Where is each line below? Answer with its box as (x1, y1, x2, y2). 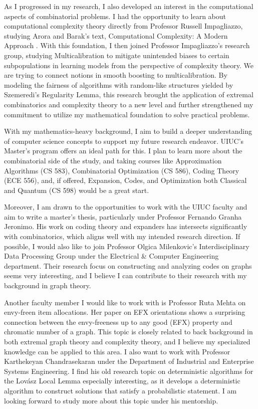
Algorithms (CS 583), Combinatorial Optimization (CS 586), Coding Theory (4, 165, 239, 175)
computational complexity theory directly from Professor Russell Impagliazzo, (4, 21, 243, 31)
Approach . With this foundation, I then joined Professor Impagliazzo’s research (4, 40, 250, 51)
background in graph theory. (4, 280, 91, 291)
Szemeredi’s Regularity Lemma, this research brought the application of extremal (4, 89, 253, 100)
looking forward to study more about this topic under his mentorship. (4, 395, 218, 405)
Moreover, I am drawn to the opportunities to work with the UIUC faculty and (4, 201, 247, 212)
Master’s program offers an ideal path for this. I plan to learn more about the (4, 145, 242, 156)
